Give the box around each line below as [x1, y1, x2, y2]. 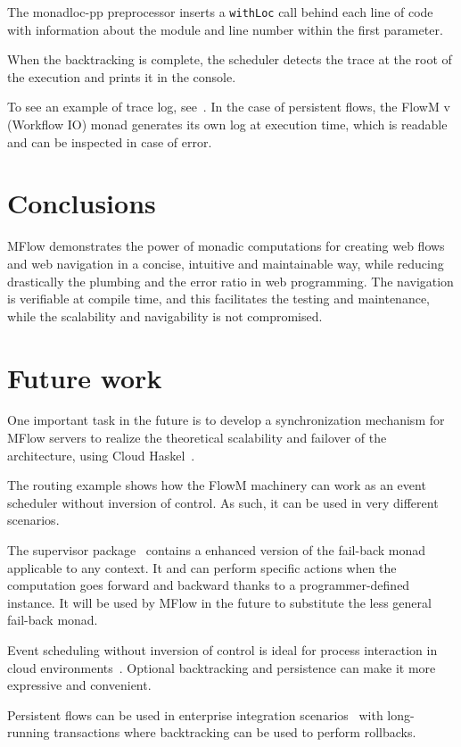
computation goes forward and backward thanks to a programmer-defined [7, 576, 410, 594]
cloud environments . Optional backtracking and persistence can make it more [7, 658, 436, 676]
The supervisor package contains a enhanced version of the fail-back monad [7, 541, 426, 559]
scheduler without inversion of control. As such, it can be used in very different [7, 493, 439, 511]
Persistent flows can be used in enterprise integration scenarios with [7, 705, 383, 724]
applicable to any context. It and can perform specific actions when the [7, 558, 397, 577]
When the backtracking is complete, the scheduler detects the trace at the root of [7, 50, 452, 69]
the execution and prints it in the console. [7, 67, 236, 86]
